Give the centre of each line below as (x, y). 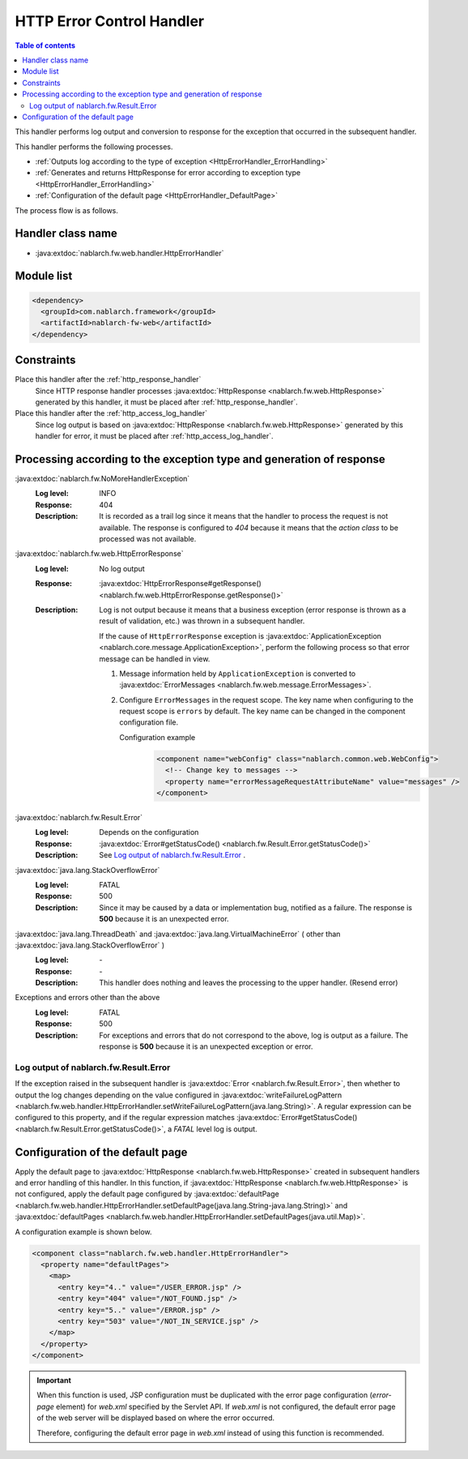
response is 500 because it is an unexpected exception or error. (206, 1046)
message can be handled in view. (155, 659)
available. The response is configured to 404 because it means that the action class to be (249, 528)
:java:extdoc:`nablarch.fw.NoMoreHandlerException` (102, 479)
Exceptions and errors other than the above (87, 998)
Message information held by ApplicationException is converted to (238, 674)
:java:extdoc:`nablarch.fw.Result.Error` (79, 818)
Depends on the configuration (149, 832)
